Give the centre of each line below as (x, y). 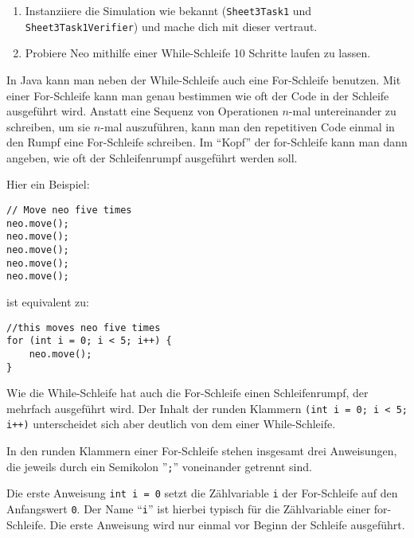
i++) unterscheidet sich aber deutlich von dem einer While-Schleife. (171, 424)
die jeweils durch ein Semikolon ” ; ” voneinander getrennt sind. (159, 466)
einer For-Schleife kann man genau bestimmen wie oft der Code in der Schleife (198, 95)
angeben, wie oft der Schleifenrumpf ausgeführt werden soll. (152, 157)
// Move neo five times (69, 211)
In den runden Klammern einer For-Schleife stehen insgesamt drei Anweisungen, (202, 451)
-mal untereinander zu (342, 111)
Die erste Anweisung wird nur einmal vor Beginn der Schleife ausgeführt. (227, 524)
